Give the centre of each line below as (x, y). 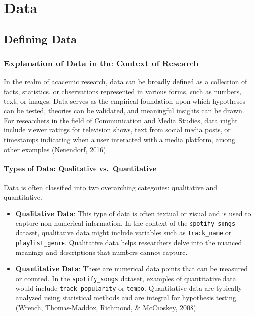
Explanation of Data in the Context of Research (101, 63)
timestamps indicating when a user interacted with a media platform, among (120, 139)
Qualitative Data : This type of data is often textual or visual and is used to (133, 213)
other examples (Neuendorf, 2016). (56, 149)
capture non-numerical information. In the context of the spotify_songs (126, 223)
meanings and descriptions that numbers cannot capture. (101, 252)
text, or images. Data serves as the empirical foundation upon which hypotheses (125, 101)
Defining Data (41, 39)
